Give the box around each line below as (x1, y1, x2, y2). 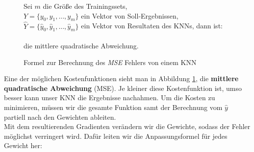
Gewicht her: (4, 140, 42, 151)
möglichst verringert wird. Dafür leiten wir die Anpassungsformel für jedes (4, 130, 228, 141)
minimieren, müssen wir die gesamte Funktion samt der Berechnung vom (4, 102, 223, 112)
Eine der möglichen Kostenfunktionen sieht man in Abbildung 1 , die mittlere (4, 73, 239, 84)
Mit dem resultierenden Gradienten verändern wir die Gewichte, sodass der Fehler (4, 121, 251, 131)
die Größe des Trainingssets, (43, 1, 127, 11)
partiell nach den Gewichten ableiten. (4, 111, 116, 122)
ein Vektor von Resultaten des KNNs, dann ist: (81, 21, 223, 31)
